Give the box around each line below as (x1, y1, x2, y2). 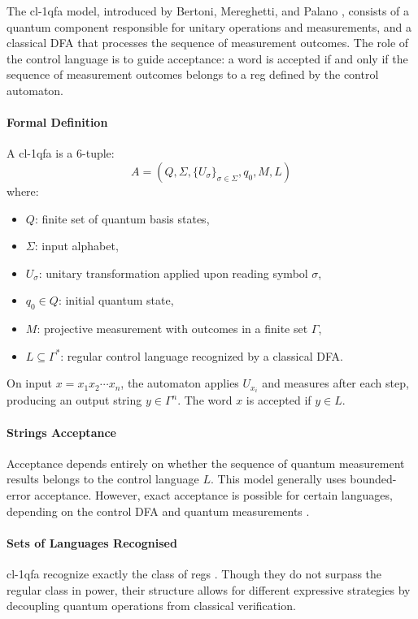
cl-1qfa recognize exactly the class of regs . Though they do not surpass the (7, 565, 382, 582)
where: (7, 182, 39, 199)
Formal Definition (7, 114, 108, 131)
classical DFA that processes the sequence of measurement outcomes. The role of (7, 34, 409, 51)
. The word (177, 392, 233, 409)
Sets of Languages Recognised (7, 534, 177, 551)
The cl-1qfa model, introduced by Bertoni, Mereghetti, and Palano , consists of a (7, 2, 410, 19)
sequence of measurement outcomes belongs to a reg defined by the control (7, 66, 379, 83)
